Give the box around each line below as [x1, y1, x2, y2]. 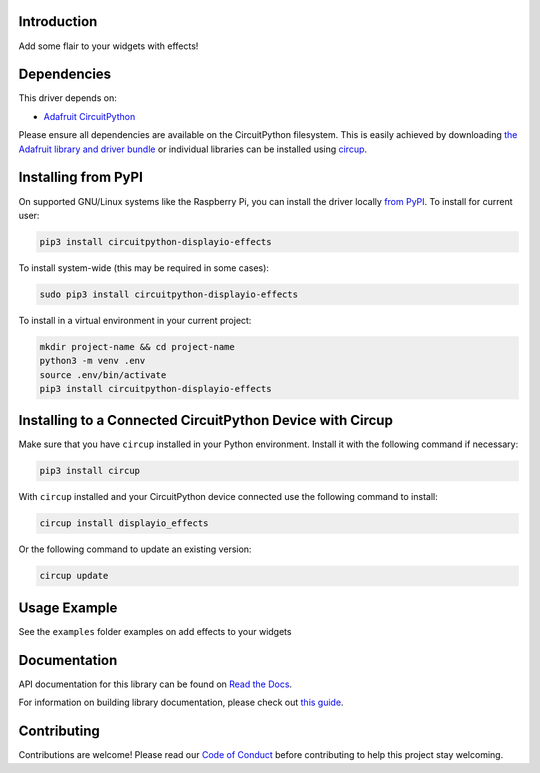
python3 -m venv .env [39, 355, 146, 367]
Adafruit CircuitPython [43, 110, 136, 122]
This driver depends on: [18, 92, 117, 104]
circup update [39, 570, 109, 582]
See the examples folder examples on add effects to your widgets [18, 625, 292, 637]
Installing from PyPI [18, 169, 144, 186]
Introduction [18, 13, 98, 30]
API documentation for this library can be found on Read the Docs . [18, 678, 293, 690]
